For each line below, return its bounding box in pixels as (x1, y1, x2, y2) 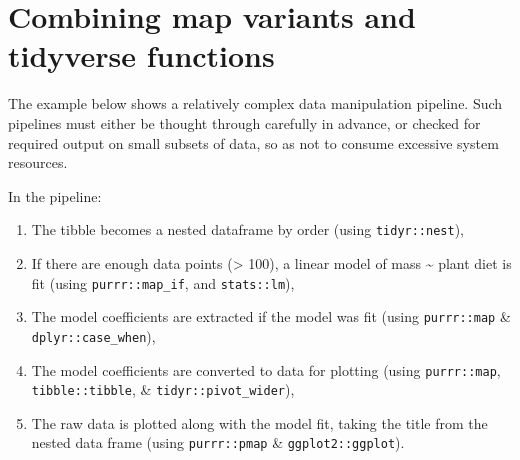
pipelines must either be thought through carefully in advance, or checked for (8, 112, 481, 133)
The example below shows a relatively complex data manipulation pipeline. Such (8, 93, 503, 114)
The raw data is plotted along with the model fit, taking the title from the (31, 412, 488, 433)
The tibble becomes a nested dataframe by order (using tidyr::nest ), (31, 219, 464, 240)
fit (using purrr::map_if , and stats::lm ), (31, 272, 295, 293)
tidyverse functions (8, 35, 275, 76)
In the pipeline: (8, 185, 102, 206)
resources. (8, 152, 68, 173)
